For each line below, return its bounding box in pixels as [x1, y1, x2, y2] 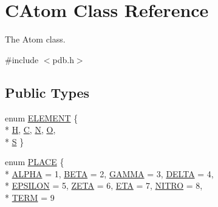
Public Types [5, 83, 90, 101]
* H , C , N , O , [5, 123, 56, 136]
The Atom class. [5, 33, 66, 46]
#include [5, 53, 39, 66]
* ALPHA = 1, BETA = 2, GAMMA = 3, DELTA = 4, [5, 167, 214, 180]
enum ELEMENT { [5, 111, 78, 124]
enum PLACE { [5, 155, 64, 168]
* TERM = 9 [5, 191, 55, 204]
